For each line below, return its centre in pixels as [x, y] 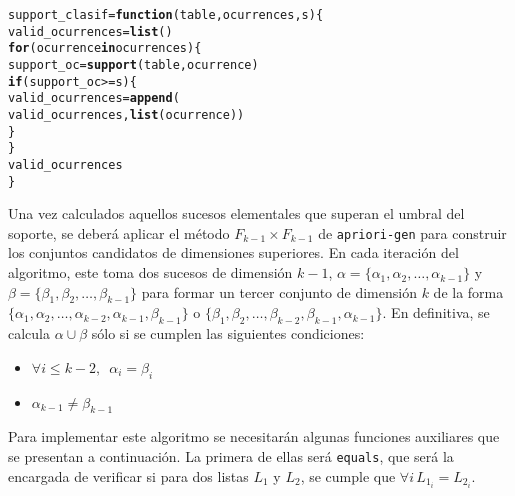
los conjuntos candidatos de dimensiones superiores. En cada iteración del [233, 252]
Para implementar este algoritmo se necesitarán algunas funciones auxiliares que [254, 436]
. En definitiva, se [436, 312]
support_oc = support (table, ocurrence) [133, 64]
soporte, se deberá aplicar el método [119, 232]
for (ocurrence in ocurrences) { [105, 48]
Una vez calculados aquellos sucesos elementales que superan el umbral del [236, 213]
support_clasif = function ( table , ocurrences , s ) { [166, 15]
